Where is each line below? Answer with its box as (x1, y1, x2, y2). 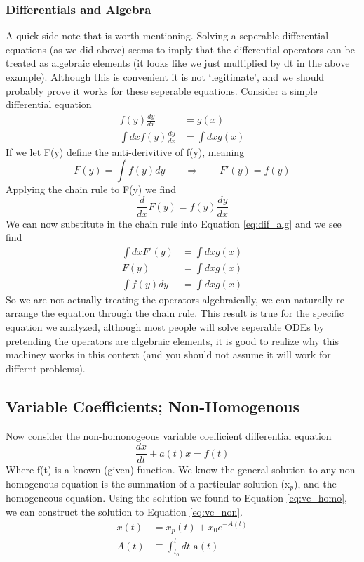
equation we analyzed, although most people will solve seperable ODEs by (6, 320, 325, 334)
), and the (293, 476, 337, 490)
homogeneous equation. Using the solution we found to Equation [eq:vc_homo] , (6, 490, 347, 505)
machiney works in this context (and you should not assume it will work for (6, 347, 331, 362)
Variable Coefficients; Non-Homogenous (6, 395, 300, 417)
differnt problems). (6, 360, 86, 375)
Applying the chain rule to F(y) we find (6, 181, 176, 196)
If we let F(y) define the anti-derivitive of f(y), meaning (6, 145, 245, 159)
